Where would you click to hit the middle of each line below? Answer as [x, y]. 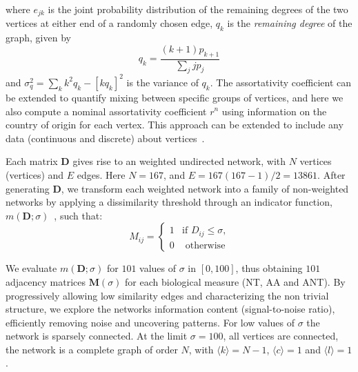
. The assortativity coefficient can [281, 82]
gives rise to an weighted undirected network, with [179, 161]
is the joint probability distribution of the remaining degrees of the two [198, 9]
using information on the [274, 111]
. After [331, 174]
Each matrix [32, 161]
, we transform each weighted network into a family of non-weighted [205, 188]
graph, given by [38, 38]
